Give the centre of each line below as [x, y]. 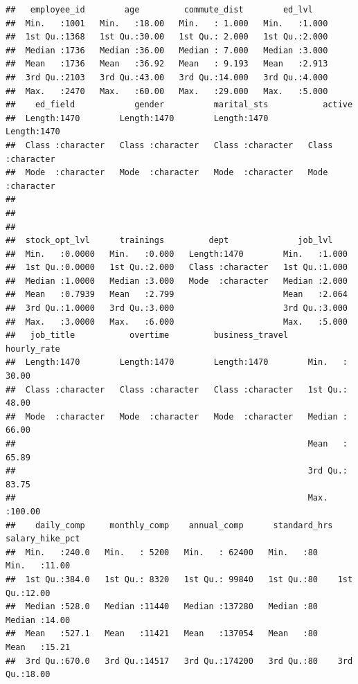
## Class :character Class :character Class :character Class [169, 145]
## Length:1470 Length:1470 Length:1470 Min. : [177, 362]
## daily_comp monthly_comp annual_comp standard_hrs [169, 525]
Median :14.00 [38, 620]
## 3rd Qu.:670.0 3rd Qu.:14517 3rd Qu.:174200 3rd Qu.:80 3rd [179, 661]
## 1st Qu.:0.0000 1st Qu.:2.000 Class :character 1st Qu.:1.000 [177, 268]
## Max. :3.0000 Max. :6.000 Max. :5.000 [177, 322]
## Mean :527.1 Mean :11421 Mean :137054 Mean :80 [162, 634]
